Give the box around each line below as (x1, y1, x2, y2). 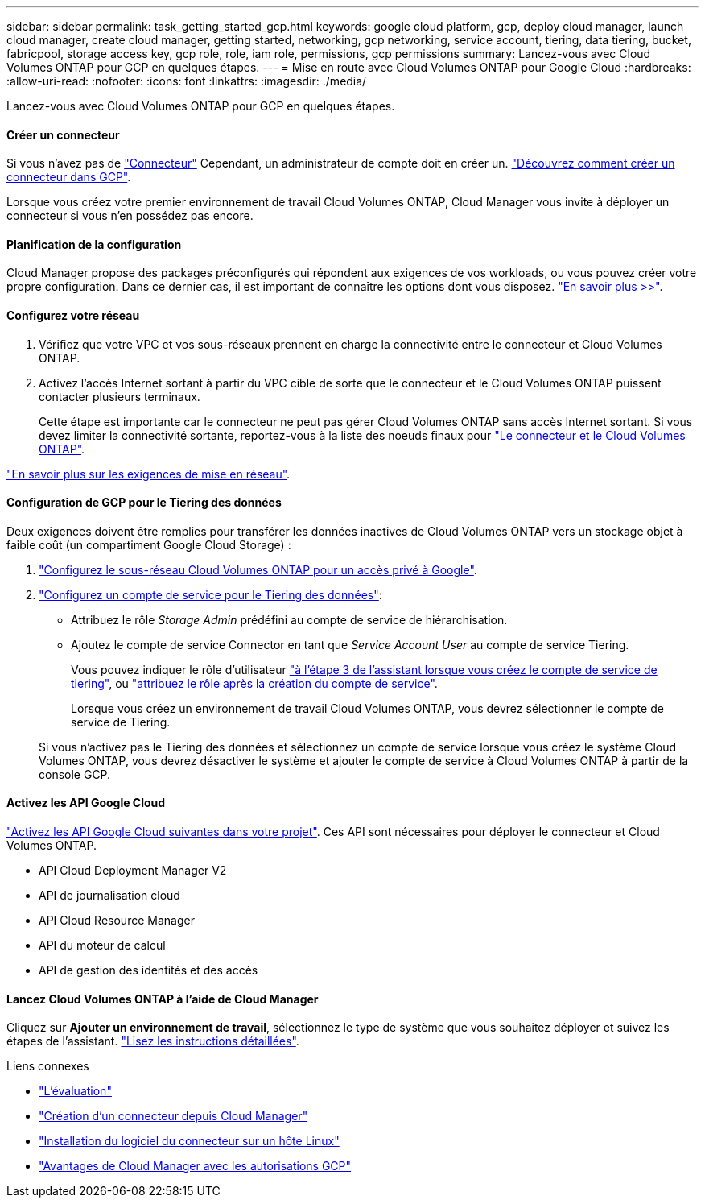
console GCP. (39, 767, 111, 781)
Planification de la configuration (6, 237, 182, 251)
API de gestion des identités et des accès (39, 963, 258, 978)
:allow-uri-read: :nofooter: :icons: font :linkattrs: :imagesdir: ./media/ (6, 74, 367, 88)
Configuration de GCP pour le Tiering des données (6, 495, 282, 510)
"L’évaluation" (39, 1084, 112, 1098)
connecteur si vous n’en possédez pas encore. (6, 209, 254, 223)
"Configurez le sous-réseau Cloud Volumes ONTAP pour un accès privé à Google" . (39, 562, 477, 577)
